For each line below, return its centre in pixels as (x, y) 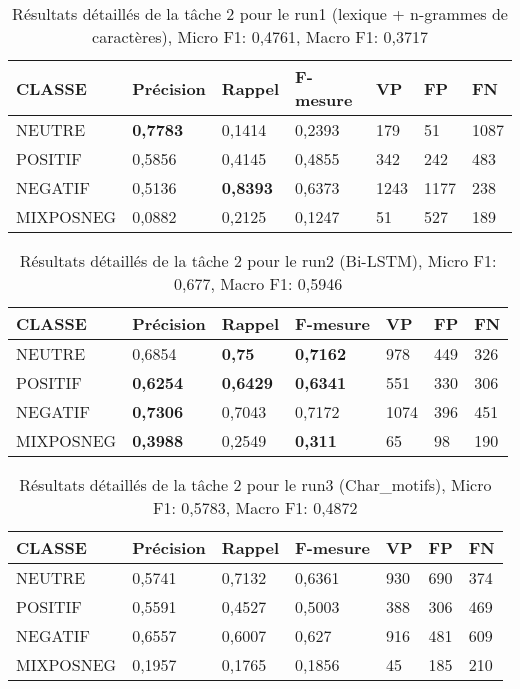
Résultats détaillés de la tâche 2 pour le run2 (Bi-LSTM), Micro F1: (258, 260)
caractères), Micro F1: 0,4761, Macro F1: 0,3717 (260, 36)
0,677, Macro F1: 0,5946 (258, 283)
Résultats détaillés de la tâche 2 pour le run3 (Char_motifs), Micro (255, 484)
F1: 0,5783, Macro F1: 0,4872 (255, 507)
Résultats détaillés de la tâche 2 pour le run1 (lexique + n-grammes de (260, 13)
